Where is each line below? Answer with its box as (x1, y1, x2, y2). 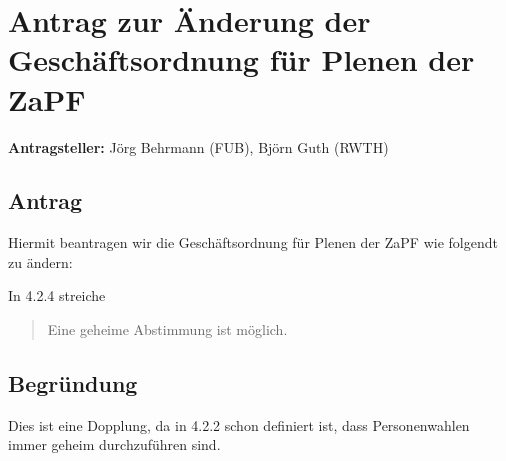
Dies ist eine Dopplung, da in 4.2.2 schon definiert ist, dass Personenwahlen (8, 414, 470, 435)
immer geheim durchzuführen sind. (8, 434, 221, 455)
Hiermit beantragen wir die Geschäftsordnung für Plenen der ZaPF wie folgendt (8, 232, 498, 253)
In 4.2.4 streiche (8, 285, 106, 306)
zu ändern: (8, 251, 73, 272)
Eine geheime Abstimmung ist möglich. (47, 319, 288, 340)
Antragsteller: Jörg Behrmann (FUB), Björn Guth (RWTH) (8, 136, 389, 157)
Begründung (8, 368, 138, 399)
